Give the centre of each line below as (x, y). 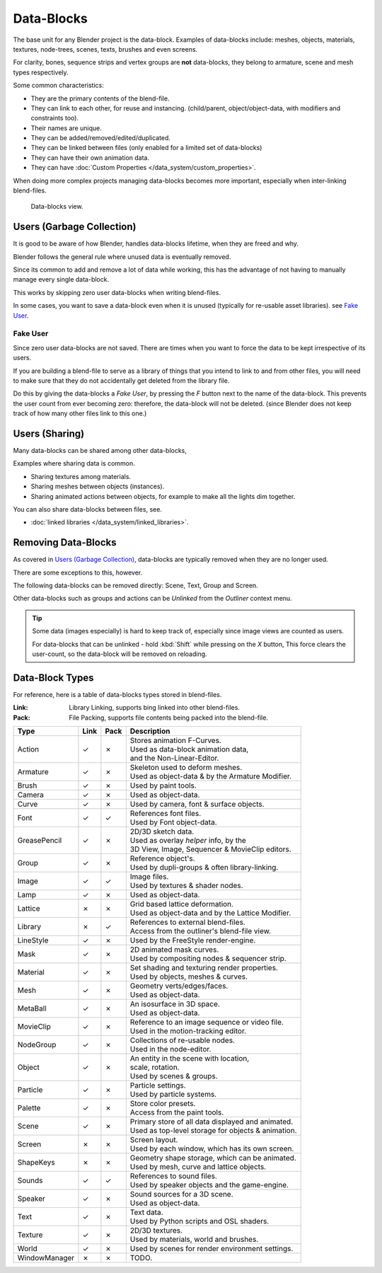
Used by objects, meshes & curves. (189, 977)
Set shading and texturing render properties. (204, 968)
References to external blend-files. (187, 922)
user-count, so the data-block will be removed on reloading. (120, 654)
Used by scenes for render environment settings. (212, 1249)
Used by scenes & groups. (174, 1076)
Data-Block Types (53, 678)
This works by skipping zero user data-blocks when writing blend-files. (117, 292)
